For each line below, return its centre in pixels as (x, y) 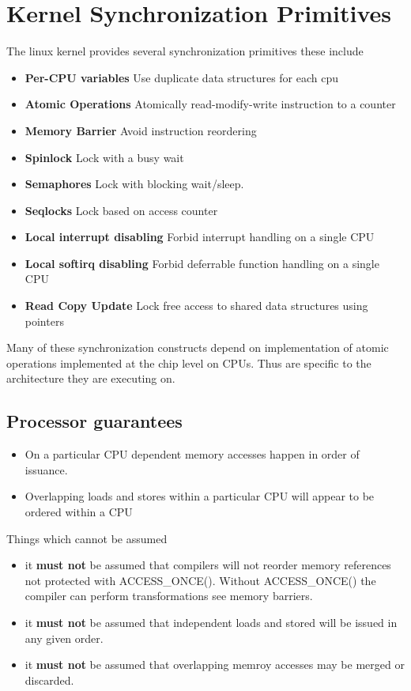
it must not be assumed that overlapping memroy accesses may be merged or (215, 665)
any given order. (64, 638)
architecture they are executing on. (91, 378)
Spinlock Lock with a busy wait (104, 157)
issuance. (46, 469)
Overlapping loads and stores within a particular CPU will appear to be (200, 496)
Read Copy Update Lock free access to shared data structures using (196, 306)
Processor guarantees (94, 421)
